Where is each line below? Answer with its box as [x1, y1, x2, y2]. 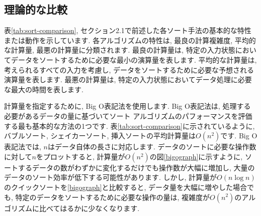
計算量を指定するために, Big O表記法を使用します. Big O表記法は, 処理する [4, 101, 251, 111]
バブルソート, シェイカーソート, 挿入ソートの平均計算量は [4, 130, 196, 141]
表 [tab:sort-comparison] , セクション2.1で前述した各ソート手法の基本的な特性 [4, 25, 251, 36]
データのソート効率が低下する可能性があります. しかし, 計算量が [4, 172, 217, 182]
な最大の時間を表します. [4, 84, 83, 94]
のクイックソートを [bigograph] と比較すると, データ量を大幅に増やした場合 [4, 181, 247, 192]
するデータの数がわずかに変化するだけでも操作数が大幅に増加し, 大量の [18, 162, 255, 172]
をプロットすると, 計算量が [36, 151, 125, 161]
